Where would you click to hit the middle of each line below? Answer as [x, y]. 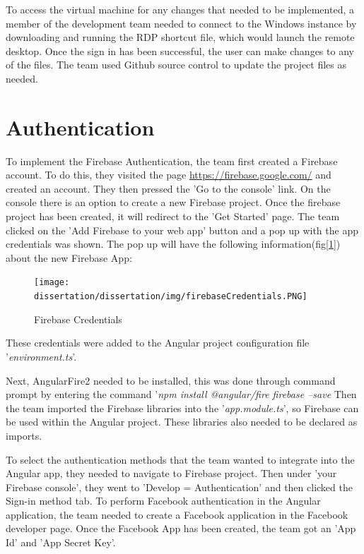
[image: [52, 283]
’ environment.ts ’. [41, 356]
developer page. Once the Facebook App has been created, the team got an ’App [181, 528]
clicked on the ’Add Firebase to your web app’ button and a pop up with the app [182, 230]
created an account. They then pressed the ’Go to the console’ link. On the [168, 188]
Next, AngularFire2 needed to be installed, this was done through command [171, 380]
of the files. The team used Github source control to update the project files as [176, 65]
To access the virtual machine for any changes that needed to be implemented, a [180, 9]
